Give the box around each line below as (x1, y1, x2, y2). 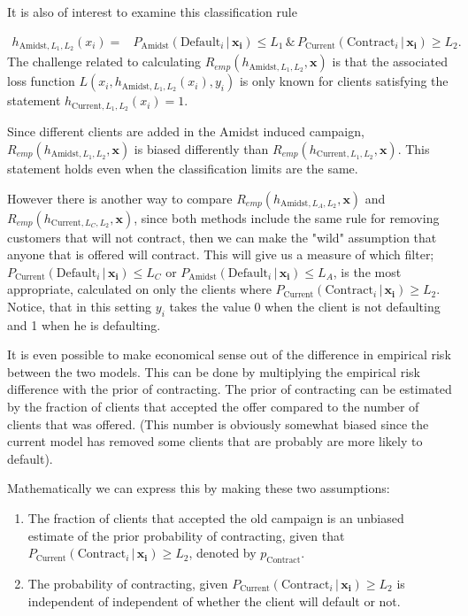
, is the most (333, 262, 402, 281)
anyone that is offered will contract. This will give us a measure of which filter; (7, 245, 434, 264)
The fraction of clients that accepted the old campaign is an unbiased (27, 509, 404, 527)
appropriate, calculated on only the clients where (7, 280, 272, 298)
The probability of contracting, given (27, 574, 228, 593)
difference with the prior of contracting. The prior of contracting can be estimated (7, 380, 452, 398)
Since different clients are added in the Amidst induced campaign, (7, 122, 364, 141)
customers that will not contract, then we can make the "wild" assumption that (7, 227, 437, 246)
